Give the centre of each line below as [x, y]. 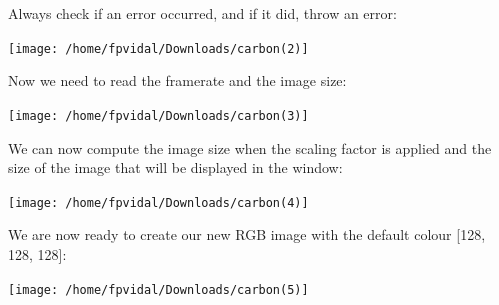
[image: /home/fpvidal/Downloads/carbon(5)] [158, 289]
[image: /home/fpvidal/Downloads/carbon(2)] [158, 48]
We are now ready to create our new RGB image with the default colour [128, [247, 234]
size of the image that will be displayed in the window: [175, 167]
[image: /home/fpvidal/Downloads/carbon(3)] [158, 115]
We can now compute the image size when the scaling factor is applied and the [250, 147]
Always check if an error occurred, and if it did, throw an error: [202, 13]
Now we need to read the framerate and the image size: [177, 80]
